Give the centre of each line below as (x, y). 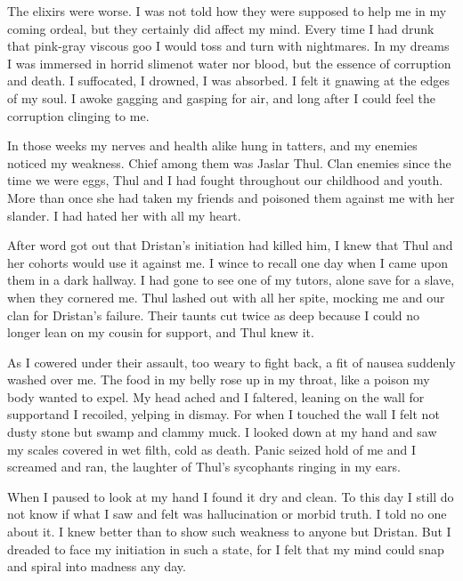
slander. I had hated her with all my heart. (124, 215)
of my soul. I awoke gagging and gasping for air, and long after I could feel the (221, 97)
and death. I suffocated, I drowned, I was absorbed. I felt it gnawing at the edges (228, 81)
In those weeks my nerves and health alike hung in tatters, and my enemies (212, 145)
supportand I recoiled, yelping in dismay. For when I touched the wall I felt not (223, 414)
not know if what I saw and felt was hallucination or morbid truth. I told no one (227, 514)
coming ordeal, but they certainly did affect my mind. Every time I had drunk (221, 28)
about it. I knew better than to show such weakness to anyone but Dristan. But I (229, 532)
